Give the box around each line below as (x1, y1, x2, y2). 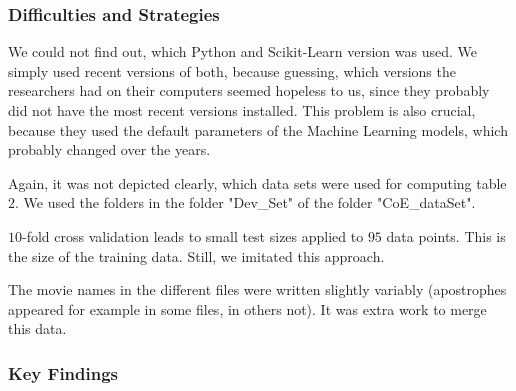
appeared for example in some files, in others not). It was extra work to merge (8, 298, 487, 319)
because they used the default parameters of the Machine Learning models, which (8, 119, 508, 140)
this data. (8, 318, 67, 339)
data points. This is (386, 225, 506, 246)
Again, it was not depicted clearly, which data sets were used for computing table (8, 172, 507, 193)
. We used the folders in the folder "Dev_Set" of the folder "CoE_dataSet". (15, 192, 476, 213)
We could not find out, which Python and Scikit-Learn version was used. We (8, 41, 477, 62)
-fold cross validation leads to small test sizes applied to (22, 225, 364, 246)
